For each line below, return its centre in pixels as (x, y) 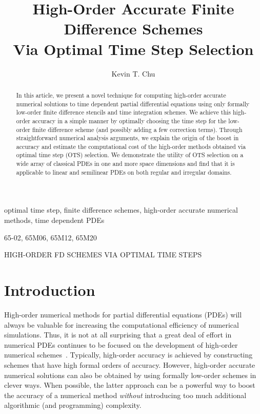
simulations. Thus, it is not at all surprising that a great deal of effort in (118, 335)
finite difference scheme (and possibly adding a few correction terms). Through (137, 129)
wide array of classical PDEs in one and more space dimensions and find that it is (125, 164)
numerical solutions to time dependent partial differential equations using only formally (133, 103)
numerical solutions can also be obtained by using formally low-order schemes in (130, 375)
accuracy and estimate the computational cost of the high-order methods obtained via (131, 146)
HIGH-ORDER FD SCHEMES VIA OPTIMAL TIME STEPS (103, 255)
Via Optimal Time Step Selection (133, 49)
